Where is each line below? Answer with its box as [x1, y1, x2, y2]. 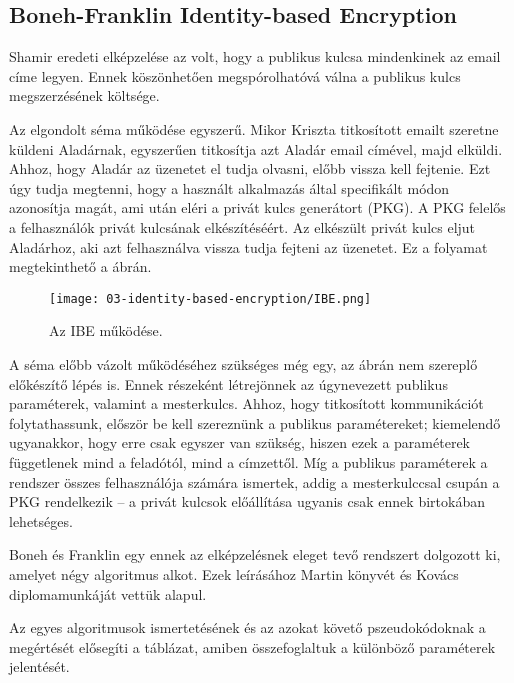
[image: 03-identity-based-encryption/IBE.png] [49, 291, 372, 306]
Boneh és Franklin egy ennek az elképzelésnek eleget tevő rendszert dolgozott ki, [9, 544, 501, 565]
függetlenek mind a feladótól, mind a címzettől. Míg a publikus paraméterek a [9, 451, 488, 472]
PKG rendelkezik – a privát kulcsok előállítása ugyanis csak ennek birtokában [9, 491, 485, 512]
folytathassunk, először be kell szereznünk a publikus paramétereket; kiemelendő [9, 412, 501, 433]
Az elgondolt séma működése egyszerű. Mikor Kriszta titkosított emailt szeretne [9, 118, 499, 139]
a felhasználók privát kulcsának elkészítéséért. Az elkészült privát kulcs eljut [9, 216, 476, 237]
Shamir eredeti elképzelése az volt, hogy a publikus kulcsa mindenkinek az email [9, 46, 501, 67]
